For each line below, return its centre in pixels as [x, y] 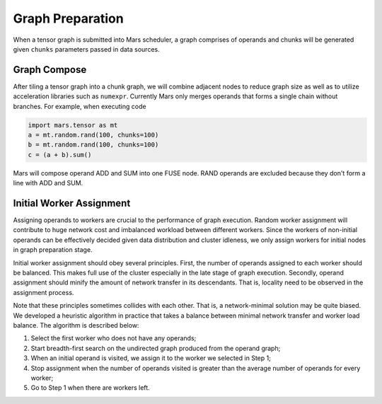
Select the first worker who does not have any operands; [114, 338]
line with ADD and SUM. [48, 183]
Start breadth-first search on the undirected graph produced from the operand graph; [156, 348]
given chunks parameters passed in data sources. [86, 49]
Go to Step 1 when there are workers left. [90, 388]
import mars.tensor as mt [73, 125]
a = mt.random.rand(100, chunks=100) [93, 135]
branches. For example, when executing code [80, 106]
